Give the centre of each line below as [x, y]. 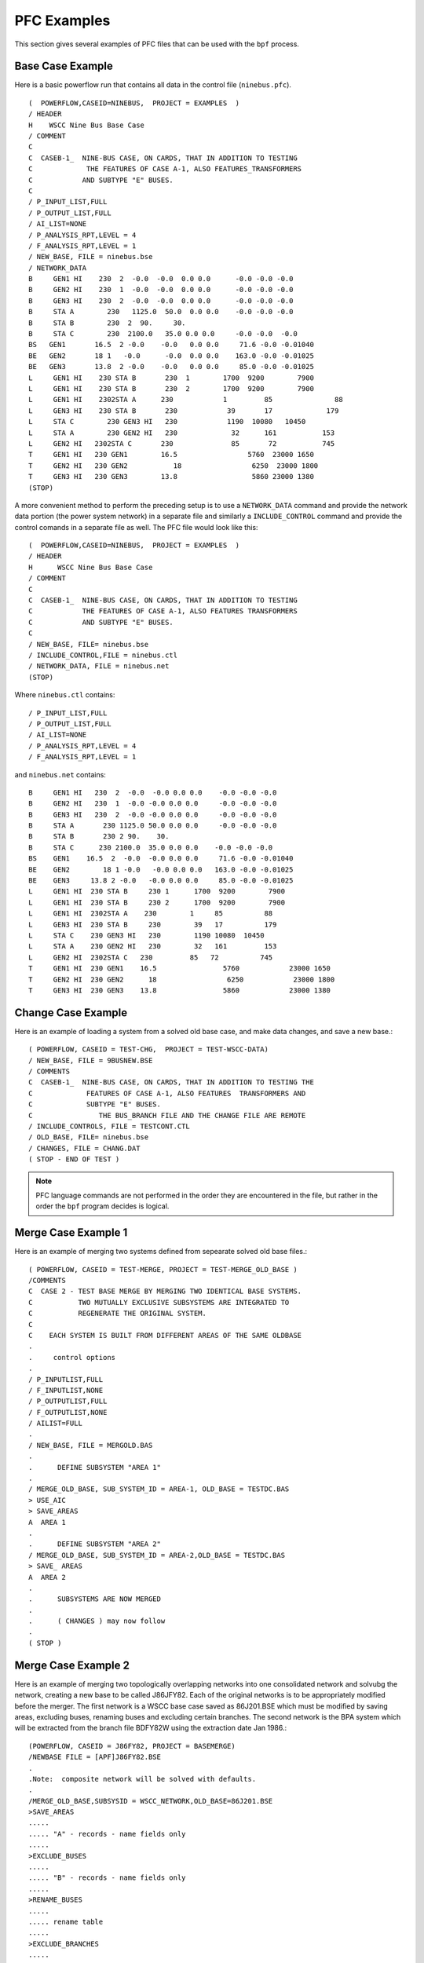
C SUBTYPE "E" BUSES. [95, 1104]
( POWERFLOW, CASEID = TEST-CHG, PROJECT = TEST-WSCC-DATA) [148, 1049]
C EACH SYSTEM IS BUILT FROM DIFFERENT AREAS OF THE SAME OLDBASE [165, 1335]
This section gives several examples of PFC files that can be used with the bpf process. [157, 44]
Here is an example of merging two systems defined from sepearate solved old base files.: [161, 1252]
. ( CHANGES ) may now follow [97, 1621]
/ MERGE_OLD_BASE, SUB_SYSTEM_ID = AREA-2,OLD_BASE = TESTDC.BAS [157, 1555]
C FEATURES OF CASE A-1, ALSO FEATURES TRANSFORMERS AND [167, 1093]
